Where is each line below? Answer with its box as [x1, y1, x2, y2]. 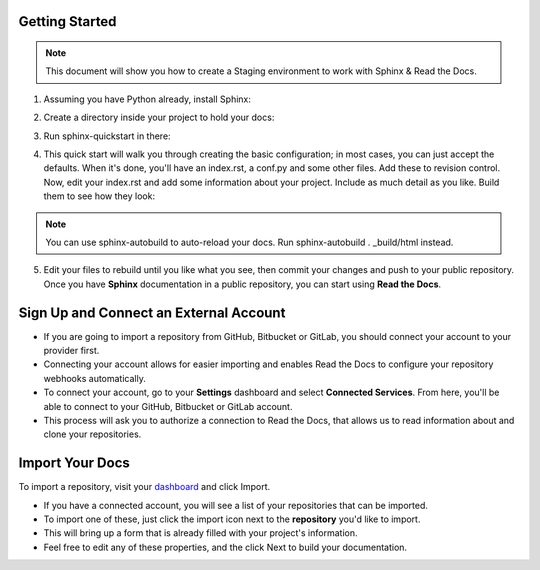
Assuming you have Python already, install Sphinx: [43, 93, 252, 105]
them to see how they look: [43, 190, 155, 202]
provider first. [43, 345, 100, 356]
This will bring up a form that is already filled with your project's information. [43, 527, 358, 539]
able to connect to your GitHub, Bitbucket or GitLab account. [43, 400, 293, 412]
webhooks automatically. [43, 372, 147, 384]
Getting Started [18, 13, 117, 30]
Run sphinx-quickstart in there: [43, 130, 171, 142]
